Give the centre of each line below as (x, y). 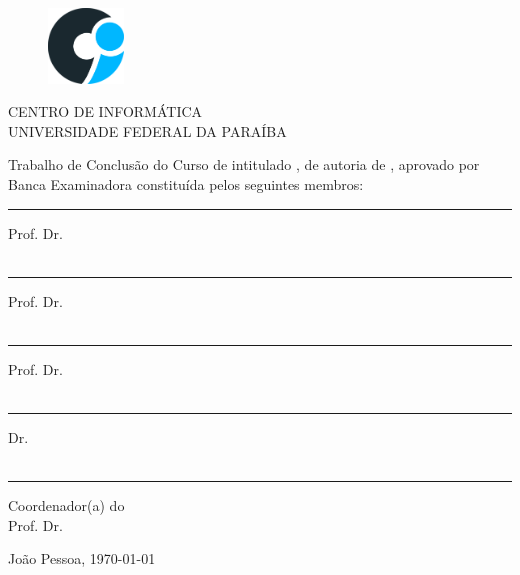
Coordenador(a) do (66, 505)
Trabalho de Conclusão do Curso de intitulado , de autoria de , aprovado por (244, 164)
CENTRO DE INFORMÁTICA (105, 111)
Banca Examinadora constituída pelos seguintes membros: (186, 183)
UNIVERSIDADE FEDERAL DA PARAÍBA (147, 130)
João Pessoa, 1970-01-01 (82, 558)
